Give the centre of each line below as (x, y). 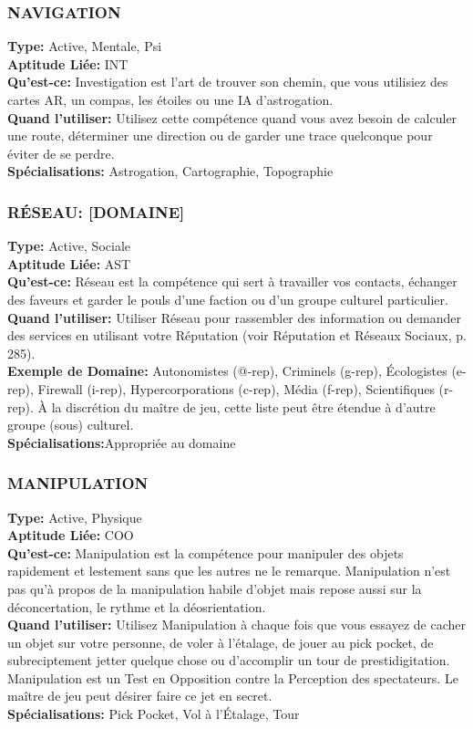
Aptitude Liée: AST (69, 263)
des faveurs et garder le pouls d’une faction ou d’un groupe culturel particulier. (228, 299)
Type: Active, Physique (75, 517)
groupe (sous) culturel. (71, 425)
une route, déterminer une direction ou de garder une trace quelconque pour (220, 135)
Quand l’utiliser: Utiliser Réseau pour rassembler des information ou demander (234, 317)
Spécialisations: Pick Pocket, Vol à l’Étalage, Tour (154, 714)
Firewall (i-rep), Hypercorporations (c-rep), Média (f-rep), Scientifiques (236, 388)
